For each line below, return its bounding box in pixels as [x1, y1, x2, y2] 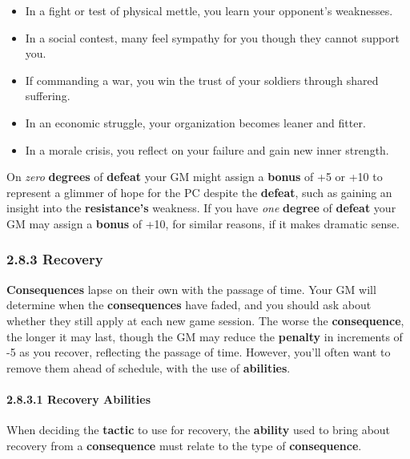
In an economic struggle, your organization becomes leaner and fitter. [25, 114, 366, 131]
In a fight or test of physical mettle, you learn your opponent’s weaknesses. [25, 2, 393, 18]
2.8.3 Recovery [6, 249, 103, 269]
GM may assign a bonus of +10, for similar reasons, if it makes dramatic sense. [6, 215, 400, 232]
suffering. [25, 87, 70, 104]
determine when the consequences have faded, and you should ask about [6, 296, 372, 313]
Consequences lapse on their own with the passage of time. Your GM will [6, 280, 376, 297]
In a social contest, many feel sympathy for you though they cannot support [25, 29, 400, 46]
